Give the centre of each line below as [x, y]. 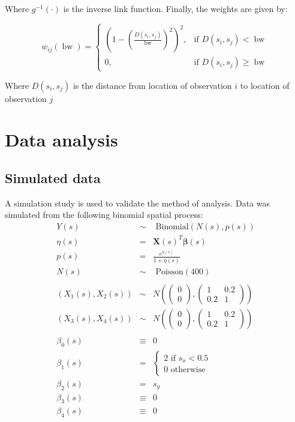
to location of [265, 85]
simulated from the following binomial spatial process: [104, 215]
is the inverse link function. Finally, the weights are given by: [175, 8]
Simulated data [53, 178]
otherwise [188, 369]
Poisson [169, 272]
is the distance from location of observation [152, 85]
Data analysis [61, 140]
